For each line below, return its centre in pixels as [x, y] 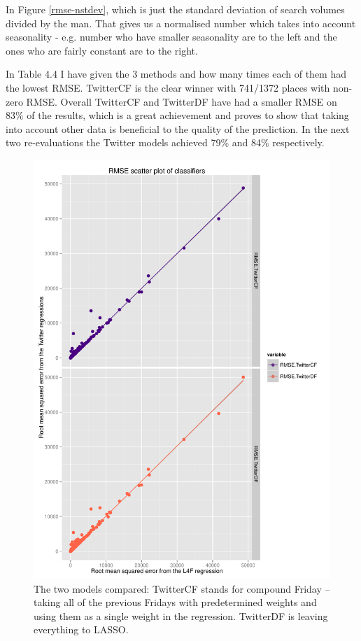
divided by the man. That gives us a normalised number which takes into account [181, 23]
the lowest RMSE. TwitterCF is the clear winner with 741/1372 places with [168, 87]
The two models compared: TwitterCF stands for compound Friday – [182, 588]
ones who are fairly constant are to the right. [102, 50]
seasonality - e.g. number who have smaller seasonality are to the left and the [171, 37]
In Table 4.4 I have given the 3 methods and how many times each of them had [176, 74]
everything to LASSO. [81, 629]
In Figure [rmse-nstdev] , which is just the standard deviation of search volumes [175, 9]
